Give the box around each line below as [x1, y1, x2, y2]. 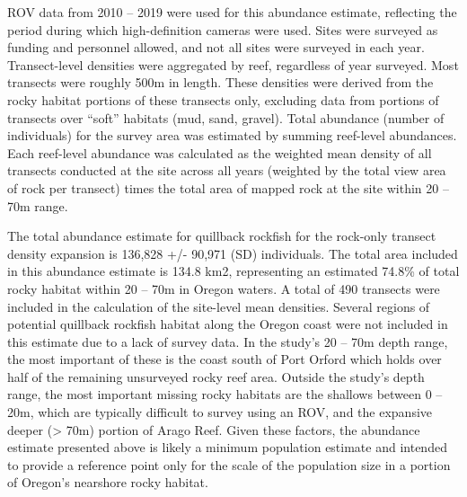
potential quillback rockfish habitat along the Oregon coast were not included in [7, 315, 448, 333]
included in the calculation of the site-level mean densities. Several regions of [7, 297, 430, 315]
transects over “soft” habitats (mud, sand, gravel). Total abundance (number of [7, 108, 445, 127]
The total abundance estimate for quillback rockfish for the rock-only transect [7, 226, 436, 245]
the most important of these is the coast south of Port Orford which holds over [7, 350, 442, 368]
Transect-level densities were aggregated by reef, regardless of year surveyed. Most [7, 55, 459, 74]
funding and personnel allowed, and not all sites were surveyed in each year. [7, 38, 425, 57]
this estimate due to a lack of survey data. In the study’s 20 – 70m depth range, [7, 332, 448, 351]
